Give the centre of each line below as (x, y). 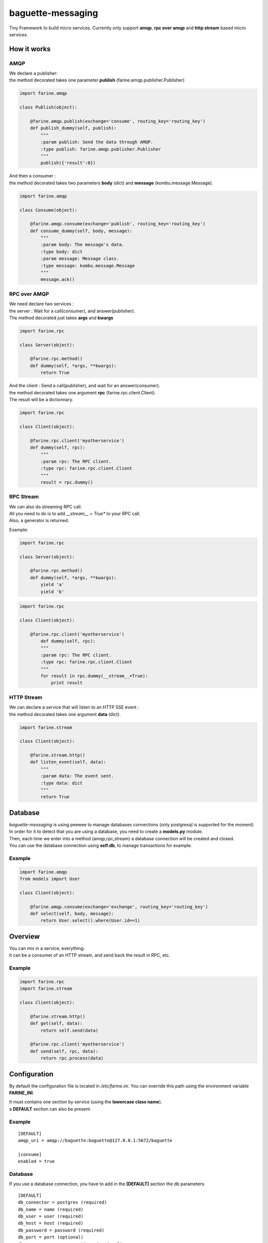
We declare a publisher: (33, 73)
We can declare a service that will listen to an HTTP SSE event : (74, 707)
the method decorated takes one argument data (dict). (65, 714)
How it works (30, 49)
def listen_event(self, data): (68, 762)
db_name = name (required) (51, 1209)
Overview (25, 936)
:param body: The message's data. (82, 245)
